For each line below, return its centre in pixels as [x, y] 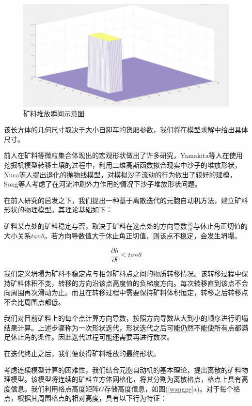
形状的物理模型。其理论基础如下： [58, 210]
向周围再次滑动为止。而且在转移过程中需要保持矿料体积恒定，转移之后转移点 [126, 292]
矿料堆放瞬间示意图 [54, 113]
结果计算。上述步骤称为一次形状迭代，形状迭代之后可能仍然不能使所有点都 [123, 327]
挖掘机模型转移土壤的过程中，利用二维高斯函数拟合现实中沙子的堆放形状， [123, 164]
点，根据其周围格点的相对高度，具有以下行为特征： [85, 398]
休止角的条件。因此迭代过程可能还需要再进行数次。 [92, 337]
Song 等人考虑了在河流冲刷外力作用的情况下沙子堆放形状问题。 [103, 184]
